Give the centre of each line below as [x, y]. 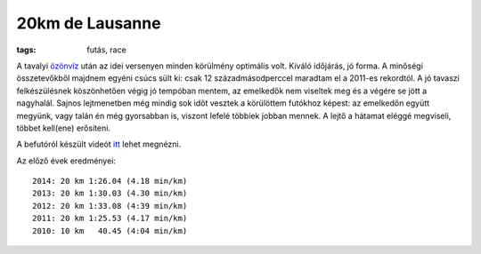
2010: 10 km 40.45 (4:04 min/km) [110, 230]
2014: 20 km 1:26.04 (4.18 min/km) [110, 181]
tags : [26, 50]
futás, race [106, 50]
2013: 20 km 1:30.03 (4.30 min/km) [110, 194]
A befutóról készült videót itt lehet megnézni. [99, 144]
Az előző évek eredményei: [66, 161]
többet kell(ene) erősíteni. [64, 128]
